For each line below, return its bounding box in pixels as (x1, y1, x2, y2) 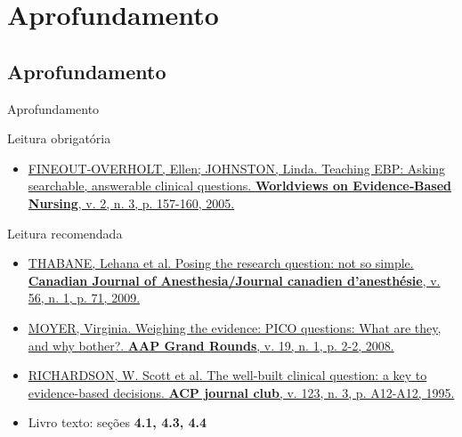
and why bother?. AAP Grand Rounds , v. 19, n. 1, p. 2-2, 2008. (28, 336, 394, 354)
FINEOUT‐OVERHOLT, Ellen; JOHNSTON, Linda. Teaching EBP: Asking (28, 158, 445, 177)
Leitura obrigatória (7, 129, 111, 148)
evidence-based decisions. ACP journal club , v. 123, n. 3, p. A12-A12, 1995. (28, 383, 455, 401)
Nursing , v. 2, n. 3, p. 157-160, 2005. (28, 193, 235, 212)
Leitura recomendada (7, 223, 123, 242)
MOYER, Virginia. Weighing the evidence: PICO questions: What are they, (28, 318, 442, 336)
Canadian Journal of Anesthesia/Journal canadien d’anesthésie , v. (28, 271, 441, 289)
